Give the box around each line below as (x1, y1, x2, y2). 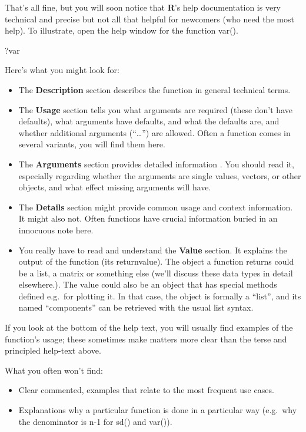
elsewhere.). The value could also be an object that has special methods (18, 278, 277, 291)
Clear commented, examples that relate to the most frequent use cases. (18, 384, 274, 396)
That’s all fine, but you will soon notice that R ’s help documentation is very (5, 1, 281, 13)
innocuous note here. (18, 223, 94, 236)
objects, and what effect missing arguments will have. (18, 181, 211, 193)
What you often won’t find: (5, 364, 103, 376)
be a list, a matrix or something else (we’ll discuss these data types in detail (18, 266, 293, 279)
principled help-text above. (5, 344, 101, 357)
